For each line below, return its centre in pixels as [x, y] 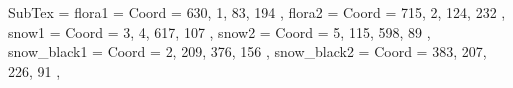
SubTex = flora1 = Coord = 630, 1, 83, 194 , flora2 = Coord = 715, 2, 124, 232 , [257, 12]
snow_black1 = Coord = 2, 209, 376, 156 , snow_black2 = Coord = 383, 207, [247, 51]
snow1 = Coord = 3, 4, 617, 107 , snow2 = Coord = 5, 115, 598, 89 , [219, 31]
